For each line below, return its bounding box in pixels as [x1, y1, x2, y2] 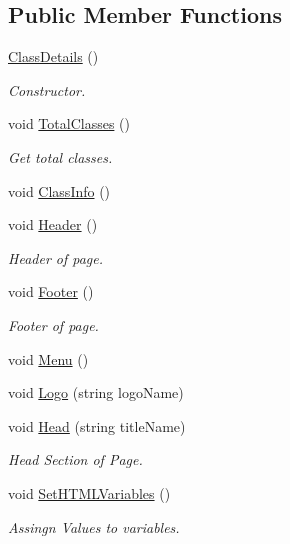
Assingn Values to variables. [8, 516, 180, 537]
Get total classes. [8, 146, 113, 167]
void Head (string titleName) [8, 415, 186, 436]
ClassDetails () [8, 46, 99, 67]
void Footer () [8, 281, 94, 302]
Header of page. [8, 247, 104, 268]
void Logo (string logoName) [8, 382, 184, 403]
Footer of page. [8, 314, 99, 335]
